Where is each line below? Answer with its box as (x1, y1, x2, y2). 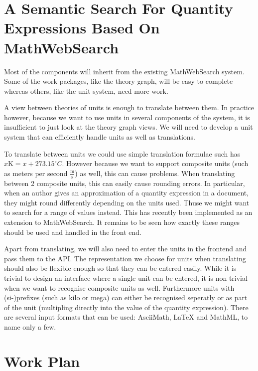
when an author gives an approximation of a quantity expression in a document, (4, 187, 249, 198)
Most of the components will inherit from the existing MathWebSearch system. (4, 66, 245, 76)
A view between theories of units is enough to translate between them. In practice (4, 102, 255, 113)
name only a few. (4, 321, 56, 332)
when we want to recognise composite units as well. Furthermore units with (4, 282, 235, 293)
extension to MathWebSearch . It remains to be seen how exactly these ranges (4, 217, 240, 227)
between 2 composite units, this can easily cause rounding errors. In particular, (4, 178, 245, 188)
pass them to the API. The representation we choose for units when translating (4, 253, 246, 263)
